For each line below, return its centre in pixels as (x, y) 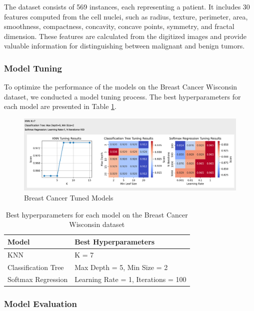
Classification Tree (36, 267)
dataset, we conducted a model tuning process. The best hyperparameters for (122, 96)
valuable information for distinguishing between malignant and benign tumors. (124, 46)
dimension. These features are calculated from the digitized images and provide (125, 36)
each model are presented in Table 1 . (60, 106)
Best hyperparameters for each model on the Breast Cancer (97, 214)
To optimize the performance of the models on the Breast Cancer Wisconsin (121, 87)
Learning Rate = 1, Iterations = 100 (130, 279)
